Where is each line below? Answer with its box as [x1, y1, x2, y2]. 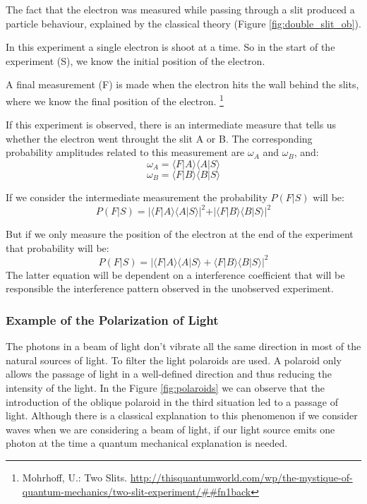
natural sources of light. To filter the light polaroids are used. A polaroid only [6, 352, 342, 367]
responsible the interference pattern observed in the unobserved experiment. [6, 281, 334, 296]
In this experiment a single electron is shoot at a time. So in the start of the [6, 40, 335, 54]
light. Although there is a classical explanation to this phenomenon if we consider [6, 408, 358, 423]
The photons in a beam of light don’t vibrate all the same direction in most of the [6, 339, 361, 354]
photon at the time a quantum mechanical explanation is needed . [6, 436, 288, 450]
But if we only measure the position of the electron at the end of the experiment [6, 227, 354, 241]
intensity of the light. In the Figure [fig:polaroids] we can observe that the [6, 380, 325, 395]
